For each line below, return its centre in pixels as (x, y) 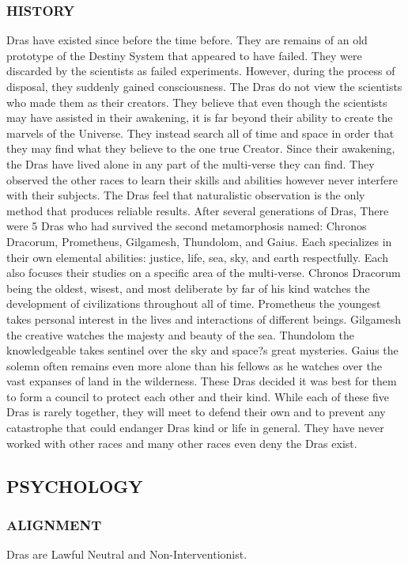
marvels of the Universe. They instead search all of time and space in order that (200, 133)
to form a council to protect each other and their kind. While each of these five (198, 396)
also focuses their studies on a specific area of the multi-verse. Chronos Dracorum (204, 273)
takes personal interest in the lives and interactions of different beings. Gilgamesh (204, 319)
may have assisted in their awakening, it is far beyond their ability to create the (200, 118)
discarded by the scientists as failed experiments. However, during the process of (201, 71)
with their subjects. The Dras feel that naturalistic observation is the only (186, 195)
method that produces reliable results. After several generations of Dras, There (198, 210)
